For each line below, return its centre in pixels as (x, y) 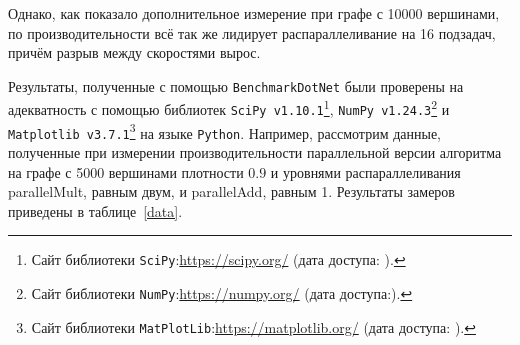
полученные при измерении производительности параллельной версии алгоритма (255, 152)
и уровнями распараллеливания (365, 171)
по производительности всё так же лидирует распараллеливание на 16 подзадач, (252, 32)
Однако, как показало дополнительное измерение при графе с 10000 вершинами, (254, 13)
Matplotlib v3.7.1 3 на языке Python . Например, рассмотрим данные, (225, 131)
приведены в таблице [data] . (95, 210)
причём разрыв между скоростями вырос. (134, 52)
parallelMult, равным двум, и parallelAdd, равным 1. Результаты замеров (231, 191)
